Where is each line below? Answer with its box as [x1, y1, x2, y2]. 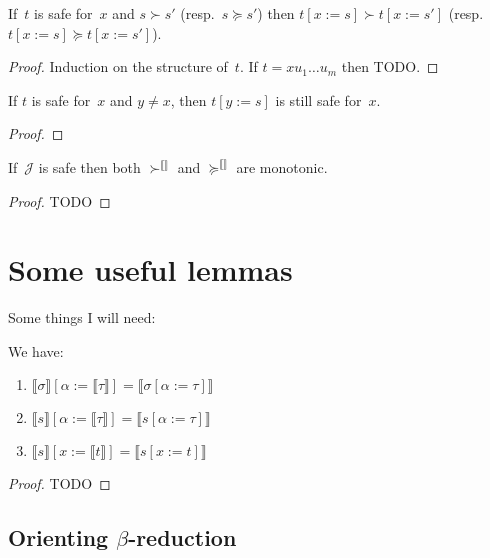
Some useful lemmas [8, 249, 293, 290]
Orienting [8, 522, 109, 553]
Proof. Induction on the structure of [8, 56, 228, 77]
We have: [8, 340, 64, 361]
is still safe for [275, 89, 362, 110]
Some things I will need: [8, 307, 156, 328]
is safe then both [38, 156, 141, 177]
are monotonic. [236, 156, 328, 177]
